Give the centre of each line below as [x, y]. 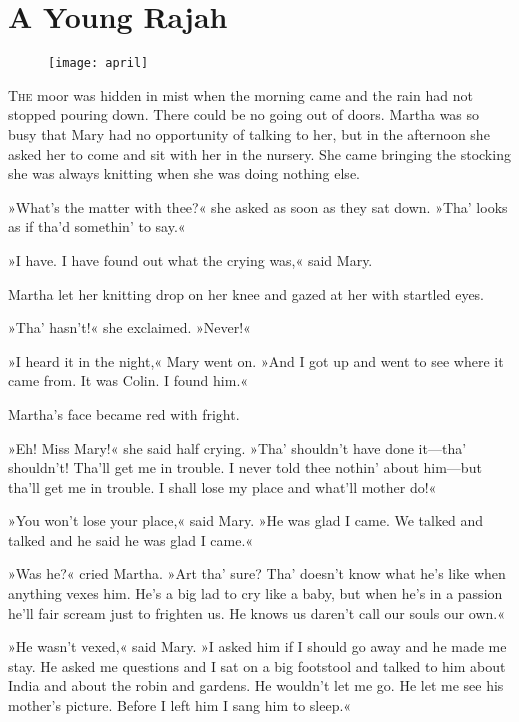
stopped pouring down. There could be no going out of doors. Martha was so [244, 114]
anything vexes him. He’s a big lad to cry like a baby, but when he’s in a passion [255, 593]
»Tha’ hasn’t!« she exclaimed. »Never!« [129, 327]
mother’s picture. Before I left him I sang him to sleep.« [180, 705]
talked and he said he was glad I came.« [131, 539]
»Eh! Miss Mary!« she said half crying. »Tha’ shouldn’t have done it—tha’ [237, 447]
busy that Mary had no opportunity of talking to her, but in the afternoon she [249, 133]
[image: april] [98, 63]
